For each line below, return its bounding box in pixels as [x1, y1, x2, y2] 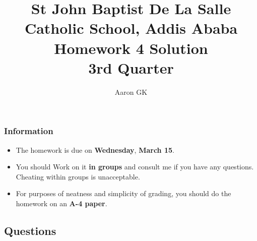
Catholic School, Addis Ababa [24, 18, 238, 38]
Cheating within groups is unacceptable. [16, 171, 140, 182]
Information [4, 125, 53, 137]
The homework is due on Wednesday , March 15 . [16, 144, 174, 155]
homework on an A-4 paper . [16, 198, 107, 208]
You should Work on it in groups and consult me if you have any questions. [16, 161, 254, 172]
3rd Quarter [88, 57, 174, 78]
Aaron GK [114, 86, 148, 97]
